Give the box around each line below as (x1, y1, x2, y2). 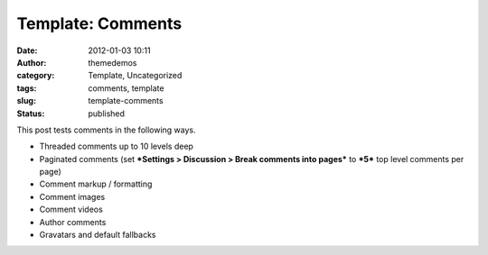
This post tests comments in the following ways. (16, 124, 196, 135)
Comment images (39, 191, 106, 202)
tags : (16, 82, 37, 94)
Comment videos (39, 204, 103, 215)
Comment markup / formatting (39, 178, 153, 189)
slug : (16, 96, 36, 106)
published (88, 108, 126, 119)
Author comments (39, 216, 107, 227)
